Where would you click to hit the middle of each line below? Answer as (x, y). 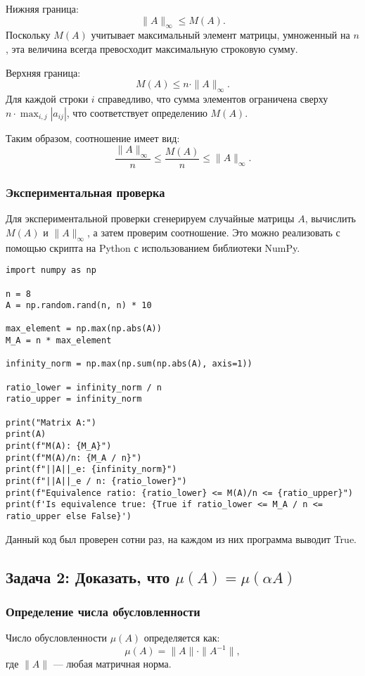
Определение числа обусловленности (103, 611)
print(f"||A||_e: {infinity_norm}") (91, 470)
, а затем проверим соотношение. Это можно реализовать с (213, 232)
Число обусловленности (57, 638)
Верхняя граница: (43, 72)
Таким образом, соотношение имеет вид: (93, 138)
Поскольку (28, 35)
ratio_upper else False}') (69, 516)
